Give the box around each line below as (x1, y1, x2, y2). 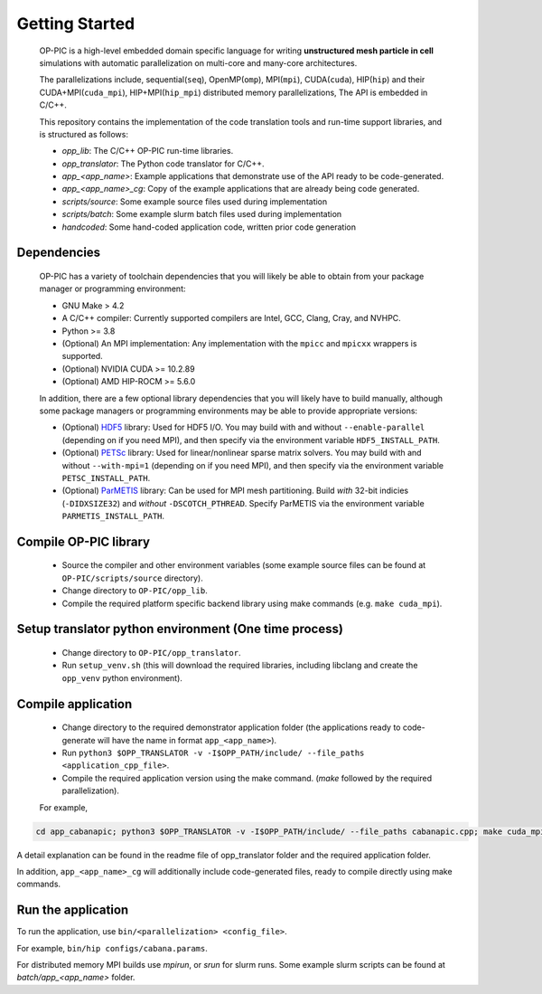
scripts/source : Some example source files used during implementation (61, 195, 328, 207)
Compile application (16, 696, 133, 712)
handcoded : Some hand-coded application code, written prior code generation (61, 222, 357, 232)
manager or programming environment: (39, 283, 186, 294)
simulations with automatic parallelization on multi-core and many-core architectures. (39, 57, 358, 68)
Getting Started (16, 14, 135, 33)
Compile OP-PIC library (16, 534, 151, 549)
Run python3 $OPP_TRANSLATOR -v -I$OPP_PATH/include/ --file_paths (61, 747, 365, 759)
